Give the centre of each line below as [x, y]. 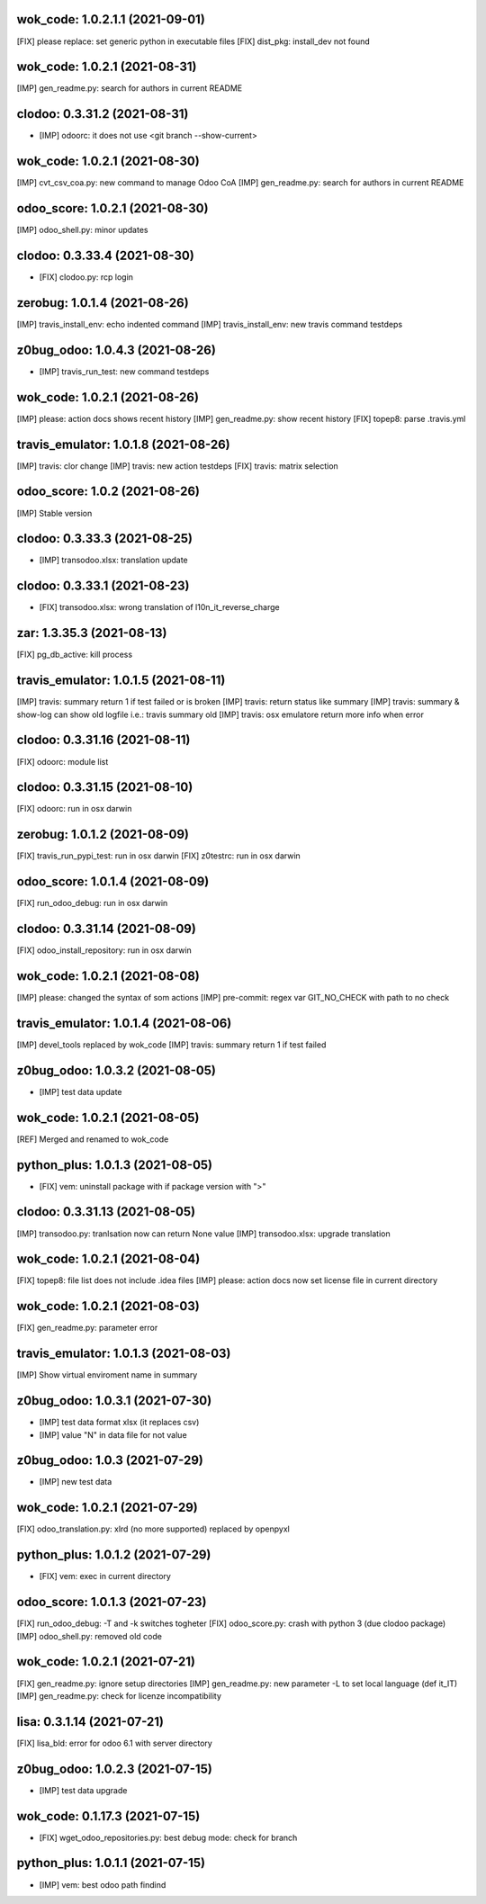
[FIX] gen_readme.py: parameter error [87, 1328]
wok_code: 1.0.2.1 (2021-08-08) [108, 976]
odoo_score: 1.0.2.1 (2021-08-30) [112, 208]
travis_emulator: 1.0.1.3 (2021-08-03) [124, 1354]
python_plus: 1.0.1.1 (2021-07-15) [111, 1863]
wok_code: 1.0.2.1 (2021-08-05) [108, 1117]
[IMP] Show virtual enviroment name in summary [107, 1375]
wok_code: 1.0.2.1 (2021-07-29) [107, 1508]
